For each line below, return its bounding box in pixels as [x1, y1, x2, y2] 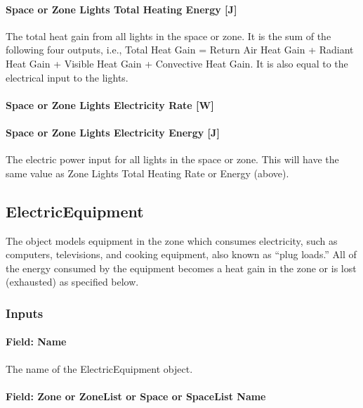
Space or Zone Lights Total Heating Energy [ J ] [6, 1, 237, 16]
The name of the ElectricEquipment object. [6, 361, 193, 376]
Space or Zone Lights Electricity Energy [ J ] [6, 125, 220, 139]
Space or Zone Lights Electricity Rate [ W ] [6, 97, 214, 112]
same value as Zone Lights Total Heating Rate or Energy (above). [6, 165, 289, 180]
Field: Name [6, 334, 67, 349]
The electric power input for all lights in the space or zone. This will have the [6, 152, 339, 167]
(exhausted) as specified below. [6, 274, 139, 289]
